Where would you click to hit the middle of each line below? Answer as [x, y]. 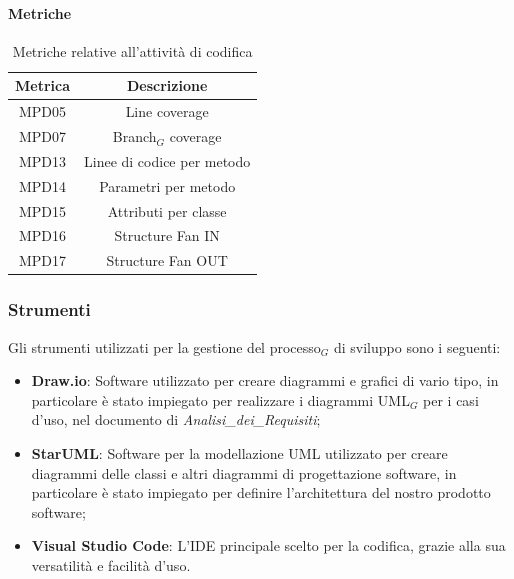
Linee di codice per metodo [167, 160]
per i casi [451, 399]
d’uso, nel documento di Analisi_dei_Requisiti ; [176, 419]
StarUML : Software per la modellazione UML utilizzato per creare [239, 452]
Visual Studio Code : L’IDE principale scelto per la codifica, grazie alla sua [268, 545]
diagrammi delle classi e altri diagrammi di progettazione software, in [244, 472]
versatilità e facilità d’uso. [111, 564]
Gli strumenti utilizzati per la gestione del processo [164, 346]
